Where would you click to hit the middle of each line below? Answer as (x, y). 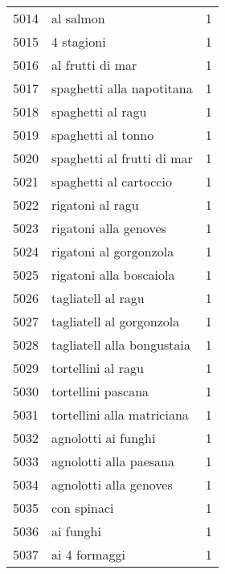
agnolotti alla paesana (113, 461)
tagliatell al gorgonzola (116, 321)
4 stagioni (79, 41)
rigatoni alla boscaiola (113, 275)
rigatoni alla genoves (109, 228)
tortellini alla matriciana (120, 414)
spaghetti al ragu (99, 111)
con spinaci (83, 508)
